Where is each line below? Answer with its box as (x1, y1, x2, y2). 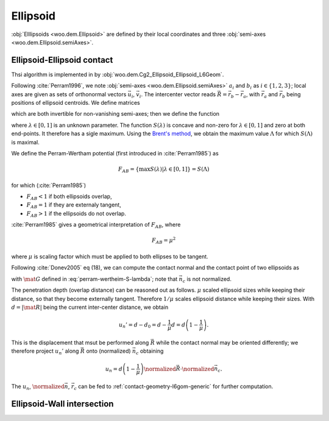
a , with (243, 90, 260, 99)
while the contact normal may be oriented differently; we (156, 339, 299, 346)
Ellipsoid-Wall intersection (11, 399, 114, 409)
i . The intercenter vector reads (139, 90, 216, 99)
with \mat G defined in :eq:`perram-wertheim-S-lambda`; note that (11, 275, 178, 283)
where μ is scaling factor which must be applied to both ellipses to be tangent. (11, 253, 208, 260)
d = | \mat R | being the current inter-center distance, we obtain (11, 303, 169, 311)
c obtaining (136, 347, 164, 356)
